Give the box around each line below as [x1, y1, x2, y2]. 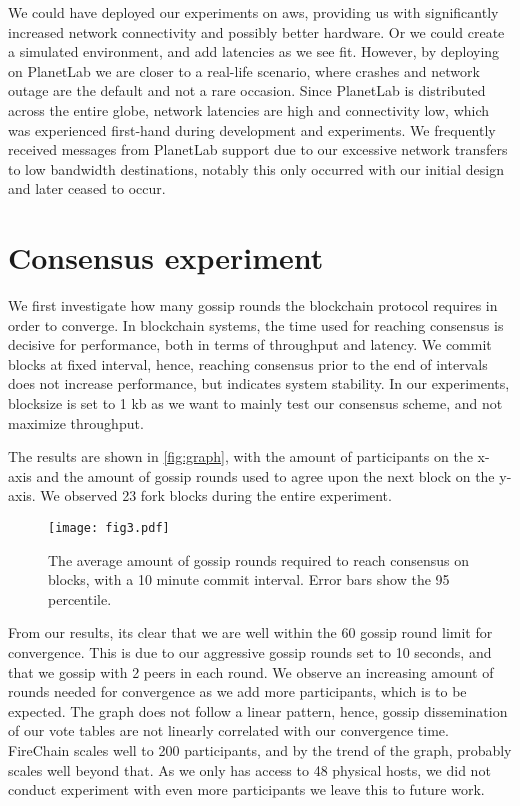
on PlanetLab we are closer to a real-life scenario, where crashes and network [8, 60, 480, 81]
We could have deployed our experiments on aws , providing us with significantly [8, 2, 499, 22]
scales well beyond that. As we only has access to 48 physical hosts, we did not [8, 759, 491, 780]
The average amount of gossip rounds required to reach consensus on [48, 549, 470, 570]
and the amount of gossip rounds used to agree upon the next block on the [36, 465, 495, 486]
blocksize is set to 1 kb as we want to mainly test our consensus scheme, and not [8, 393, 503, 414]
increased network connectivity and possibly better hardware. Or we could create [8, 21, 505, 42]
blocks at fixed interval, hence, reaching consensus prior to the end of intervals [8, 353, 488, 374]
